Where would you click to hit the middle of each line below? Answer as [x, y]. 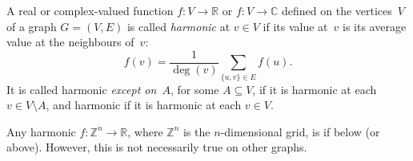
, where [145, 131]
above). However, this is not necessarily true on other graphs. [157, 147]
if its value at [295, 26]
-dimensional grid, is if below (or [300, 131]
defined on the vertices [337, 10]
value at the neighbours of [70, 42]
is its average [374, 26]
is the [196, 131]
